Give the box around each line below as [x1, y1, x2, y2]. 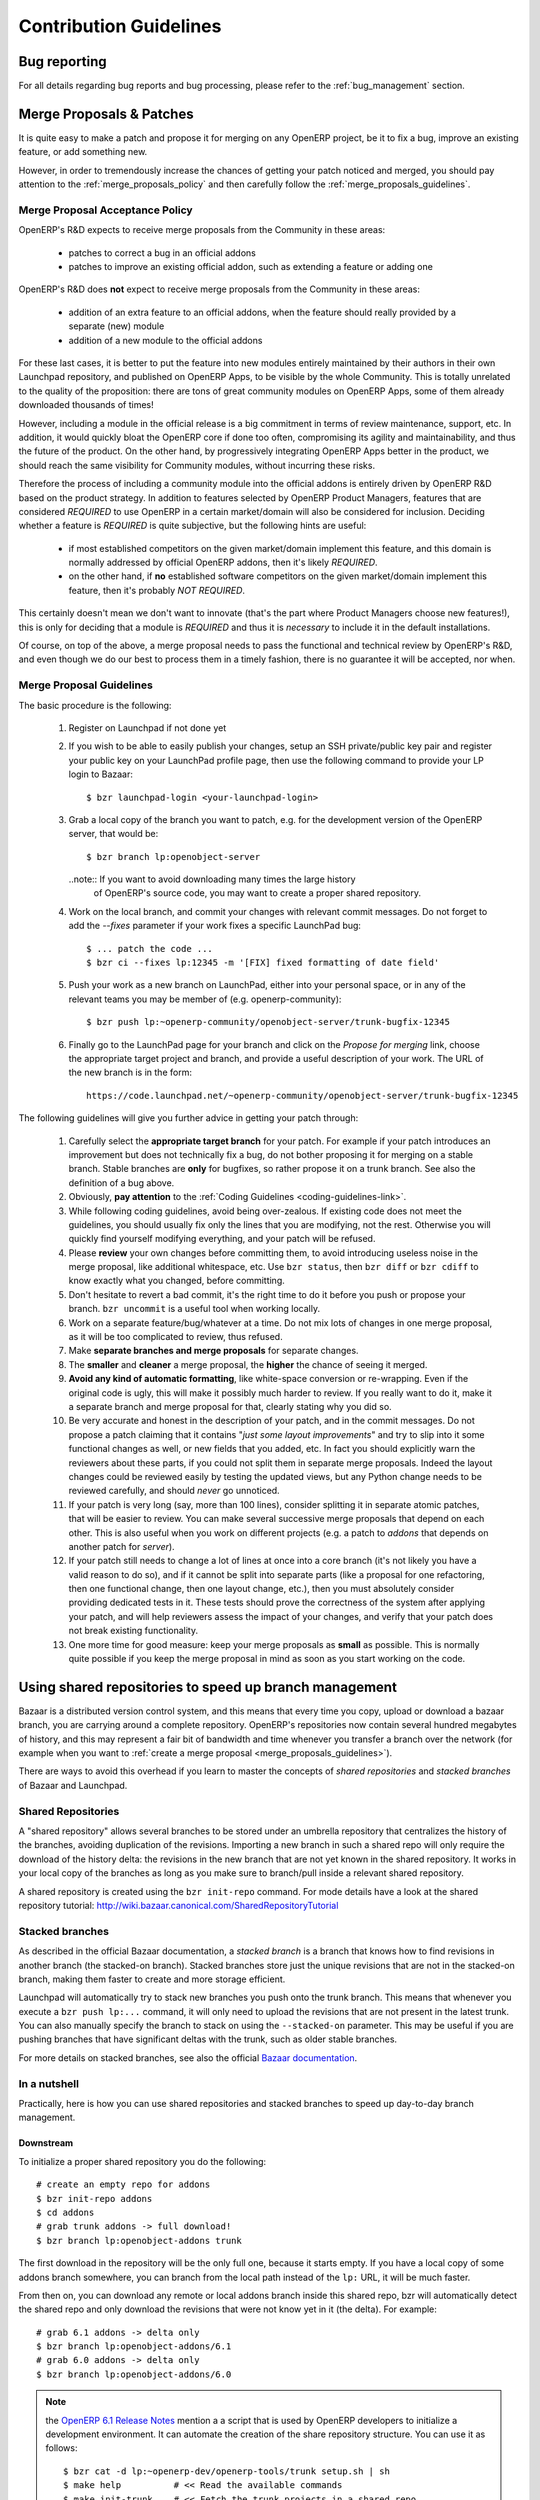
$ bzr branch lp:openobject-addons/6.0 [36, 2368, 232, 2380]
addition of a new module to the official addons [68, 334, 263, 346]
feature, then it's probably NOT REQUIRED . [68, 584, 245, 596]
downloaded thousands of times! [18, 399, 154, 411]
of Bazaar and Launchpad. [18, 1779, 128, 1791]
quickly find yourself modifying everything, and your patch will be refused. [68, 1233, 376, 1245]
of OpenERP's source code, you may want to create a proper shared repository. [93, 887, 422, 899]
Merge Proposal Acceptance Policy [18, 203, 194, 217]
